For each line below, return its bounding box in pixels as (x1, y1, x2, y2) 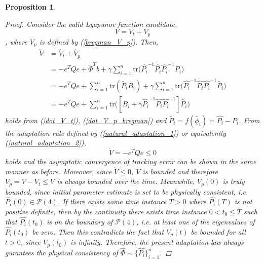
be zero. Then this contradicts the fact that (32, 226, 164, 237)
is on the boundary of (47, 216, 113, 227)
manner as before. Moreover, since (5, 166, 112, 176)
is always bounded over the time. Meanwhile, (57, 176, 195, 186)
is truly (222, 176, 245, 186)
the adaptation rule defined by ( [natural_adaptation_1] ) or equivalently (5, 127, 226, 138)
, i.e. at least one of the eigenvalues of (136, 216, 255, 227)
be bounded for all (191, 226, 246, 237)
